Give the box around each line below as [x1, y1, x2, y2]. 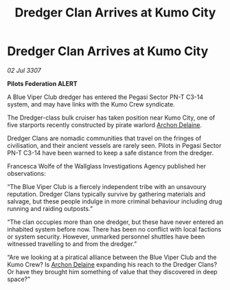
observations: [7, 169, 46, 177]
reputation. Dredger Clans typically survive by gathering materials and [7, 190, 206, 198]
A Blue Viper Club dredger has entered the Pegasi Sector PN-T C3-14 [7, 93, 204, 101]
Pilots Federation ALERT [7, 79, 78, 87]
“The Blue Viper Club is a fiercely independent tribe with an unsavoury [7, 182, 207, 190]
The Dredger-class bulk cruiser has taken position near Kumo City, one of [7, 113, 216, 122]
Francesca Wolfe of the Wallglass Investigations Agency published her [7, 161, 207, 170]
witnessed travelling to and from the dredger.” [7, 239, 137, 248]
